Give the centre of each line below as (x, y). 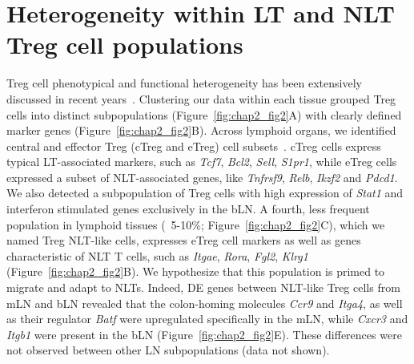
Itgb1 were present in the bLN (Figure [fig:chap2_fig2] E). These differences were (204, 334)
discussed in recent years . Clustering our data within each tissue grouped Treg (201, 98)
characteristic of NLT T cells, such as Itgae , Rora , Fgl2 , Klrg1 (157, 255)
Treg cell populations (125, 44)
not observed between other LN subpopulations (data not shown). (168, 350)
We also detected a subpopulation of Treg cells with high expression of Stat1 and (205, 193)
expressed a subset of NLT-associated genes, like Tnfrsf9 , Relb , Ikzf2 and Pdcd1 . (202, 177)
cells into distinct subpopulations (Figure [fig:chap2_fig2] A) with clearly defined (204, 114)
